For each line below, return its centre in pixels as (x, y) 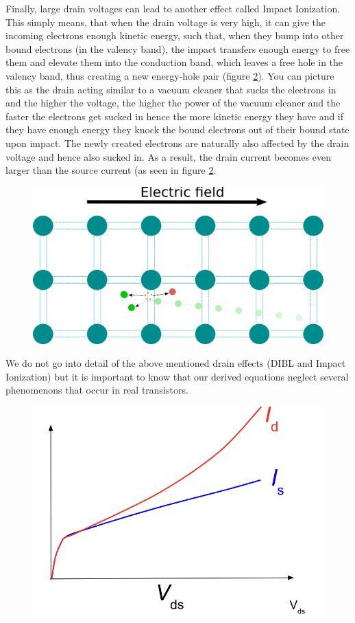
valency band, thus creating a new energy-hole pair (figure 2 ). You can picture (170, 75)
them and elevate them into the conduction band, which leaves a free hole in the (174, 62)
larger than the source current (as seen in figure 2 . (111, 170)
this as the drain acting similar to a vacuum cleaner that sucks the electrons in (171, 89)
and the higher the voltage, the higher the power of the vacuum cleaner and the (173, 103)
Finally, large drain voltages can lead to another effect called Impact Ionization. (173, 8)
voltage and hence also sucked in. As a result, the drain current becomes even (168, 156)
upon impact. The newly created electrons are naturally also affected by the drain (177, 143)
